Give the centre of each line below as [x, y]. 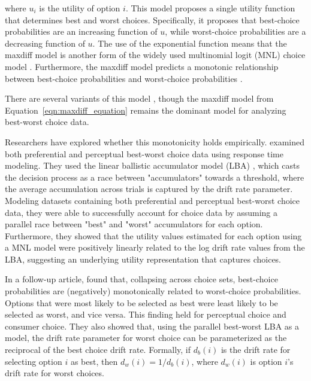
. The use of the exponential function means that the [190, 43]
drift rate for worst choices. [55, 373]
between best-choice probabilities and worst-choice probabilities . [124, 78]
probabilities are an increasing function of [81, 31]
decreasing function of [45, 43]
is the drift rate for [256, 350]
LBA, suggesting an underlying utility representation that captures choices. [143, 259]
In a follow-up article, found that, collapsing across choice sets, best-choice [141, 279]
